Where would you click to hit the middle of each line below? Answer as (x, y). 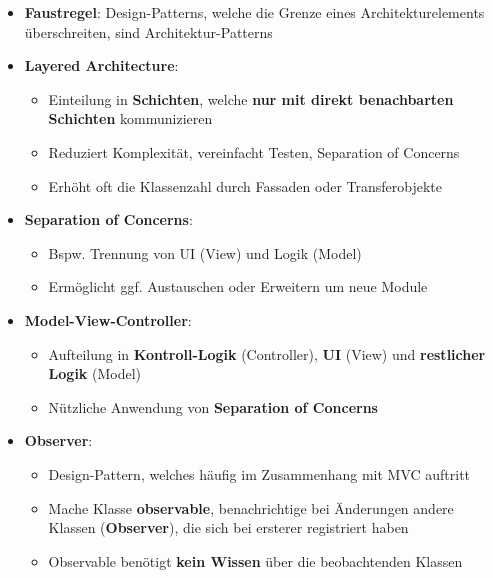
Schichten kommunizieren (130, 118)
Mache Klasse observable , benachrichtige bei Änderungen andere (251, 507)
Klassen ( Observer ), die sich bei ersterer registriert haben (228, 527)
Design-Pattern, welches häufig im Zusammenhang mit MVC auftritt (259, 473)
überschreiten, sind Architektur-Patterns (148, 31)
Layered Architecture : (101, 65)
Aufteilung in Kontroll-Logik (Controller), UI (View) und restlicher (267, 353)
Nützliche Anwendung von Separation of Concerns (213, 406)
